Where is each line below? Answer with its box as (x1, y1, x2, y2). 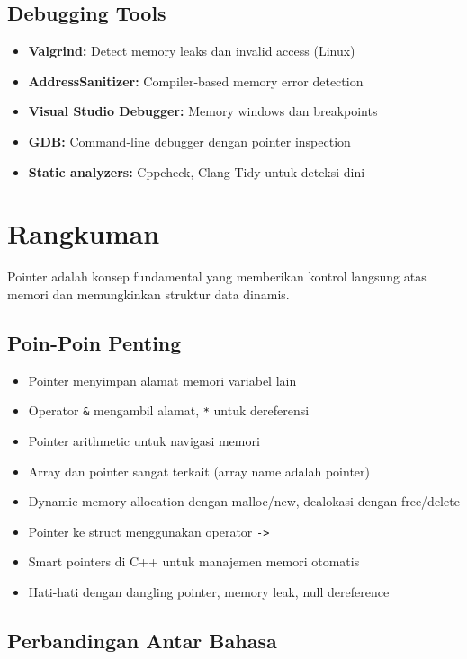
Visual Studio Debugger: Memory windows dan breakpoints (28, 102, 378, 120)
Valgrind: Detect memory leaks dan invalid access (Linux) (28, 41, 355, 60)
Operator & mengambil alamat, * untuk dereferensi (28, 401, 310, 420)
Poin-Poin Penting (7, 328, 182, 356)
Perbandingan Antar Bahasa (7, 626, 277, 654)
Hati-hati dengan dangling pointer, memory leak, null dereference (28, 582, 390, 601)
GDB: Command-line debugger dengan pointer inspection (28, 131, 351, 150)
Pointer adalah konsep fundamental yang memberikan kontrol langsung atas (7, 267, 427, 286)
